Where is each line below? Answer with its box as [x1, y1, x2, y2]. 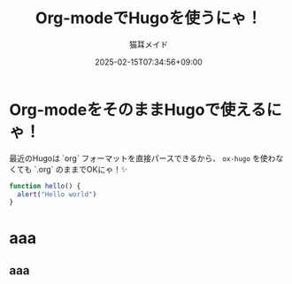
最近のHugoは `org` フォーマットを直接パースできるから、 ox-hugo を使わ [9, 152, 276, 164]
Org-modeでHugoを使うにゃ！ [35, 8, 263, 28]
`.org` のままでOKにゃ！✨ [34, 164, 128, 174]
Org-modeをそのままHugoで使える [9, 99, 267, 119]
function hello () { [9, 181, 81, 190]
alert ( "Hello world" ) [17, 189, 97, 199]
